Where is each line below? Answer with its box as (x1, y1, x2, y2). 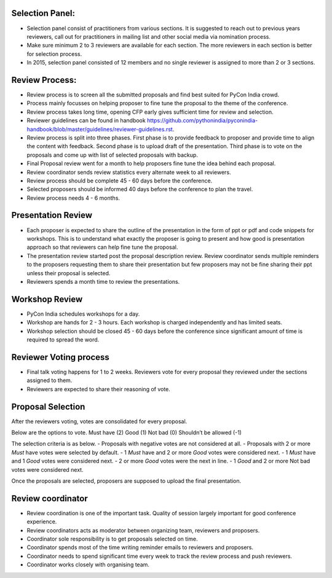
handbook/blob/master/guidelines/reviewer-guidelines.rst (26, 125, 173, 133)
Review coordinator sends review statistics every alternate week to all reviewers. (26, 168, 231, 176)
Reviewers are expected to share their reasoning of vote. (26, 385, 170, 392)
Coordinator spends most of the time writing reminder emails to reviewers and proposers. (26, 544, 254, 551)
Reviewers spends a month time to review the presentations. (26, 278, 180, 285)
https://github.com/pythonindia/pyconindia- (146, 117, 258, 124)
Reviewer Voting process (11, 352, 110, 362)
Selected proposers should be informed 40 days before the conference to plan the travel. (26, 186, 253, 193)
